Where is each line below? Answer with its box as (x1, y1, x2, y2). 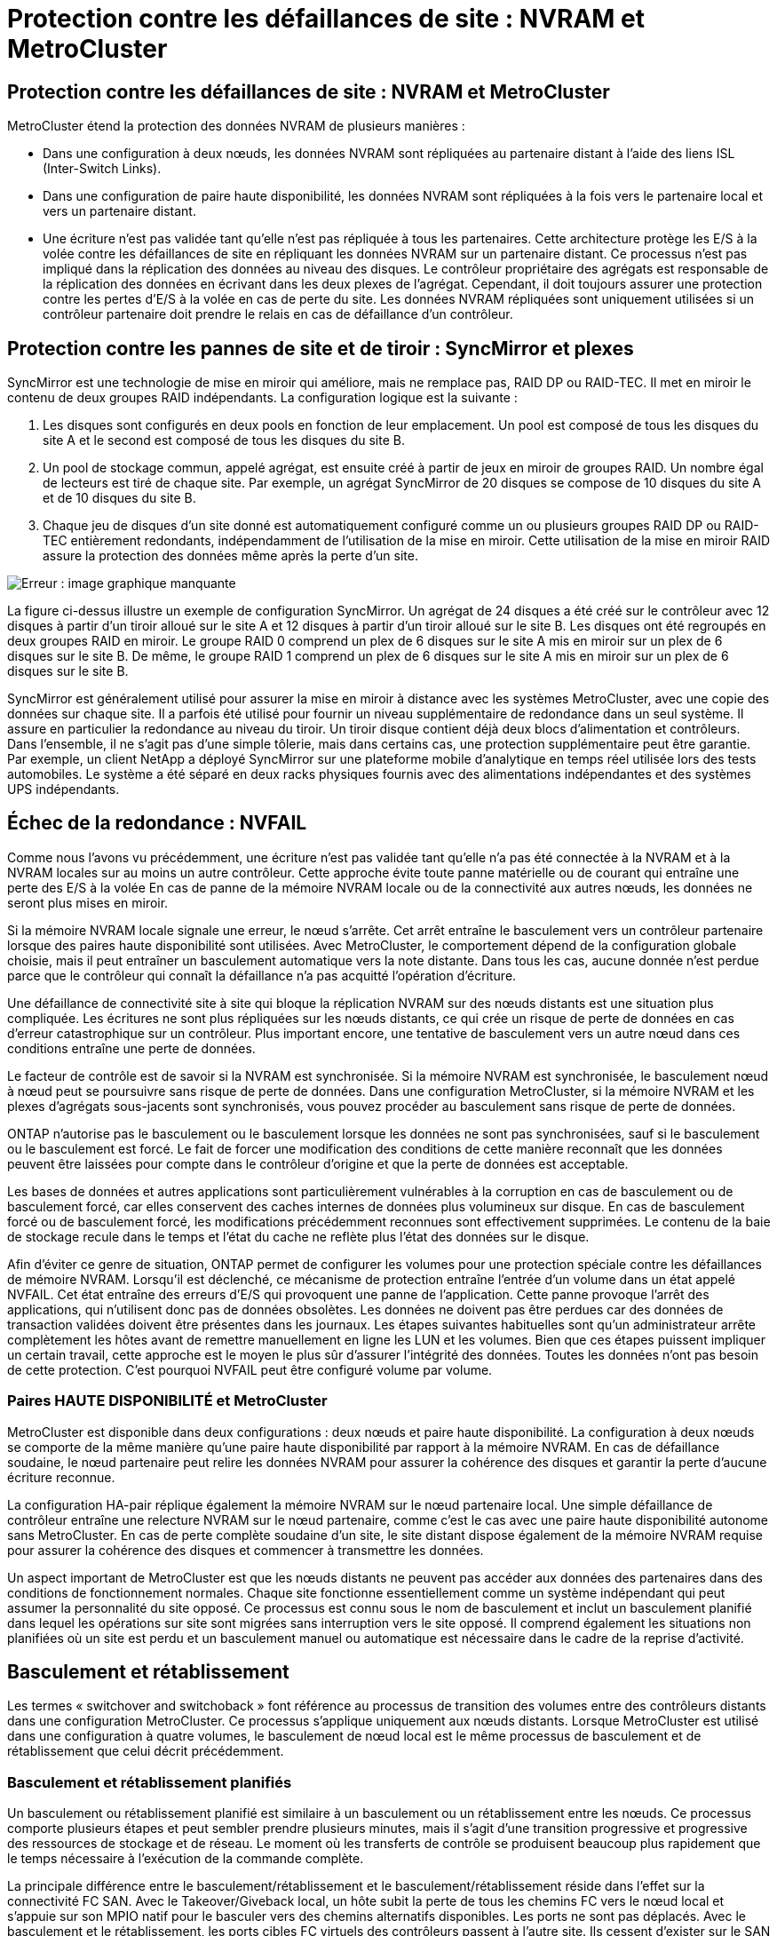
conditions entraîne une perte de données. (7, 1040, 256, 1056)
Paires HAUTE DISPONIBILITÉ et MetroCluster (7, 1392, 328, 1410)
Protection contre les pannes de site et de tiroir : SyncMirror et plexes (7, 337, 634, 360)
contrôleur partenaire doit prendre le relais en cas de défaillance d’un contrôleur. (43, 306, 513, 322)
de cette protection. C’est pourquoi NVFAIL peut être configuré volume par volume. (7, 1361, 493, 1377)
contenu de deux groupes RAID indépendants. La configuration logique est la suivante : (7, 390, 518, 406)
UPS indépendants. (7, 782, 120, 797)
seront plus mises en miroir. (7, 894, 169, 910)
